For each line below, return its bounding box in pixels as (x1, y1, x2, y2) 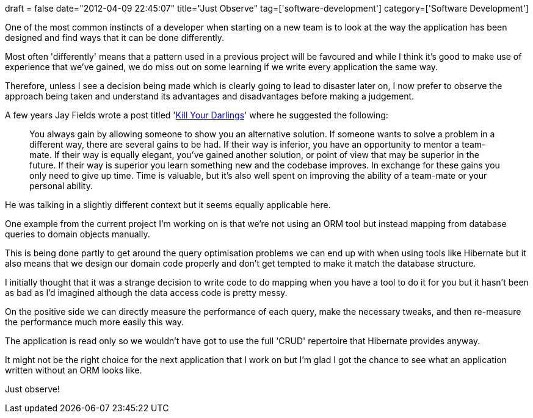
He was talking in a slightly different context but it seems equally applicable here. (5, 200, 331, 210)
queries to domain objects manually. (5, 229, 150, 239)
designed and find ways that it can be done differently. (5, 32, 225, 43)
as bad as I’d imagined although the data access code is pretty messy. (5, 287, 288, 298)
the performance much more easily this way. (5, 317, 184, 327)
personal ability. (29, 181, 93, 191)
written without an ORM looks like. (5, 365, 142, 375)
